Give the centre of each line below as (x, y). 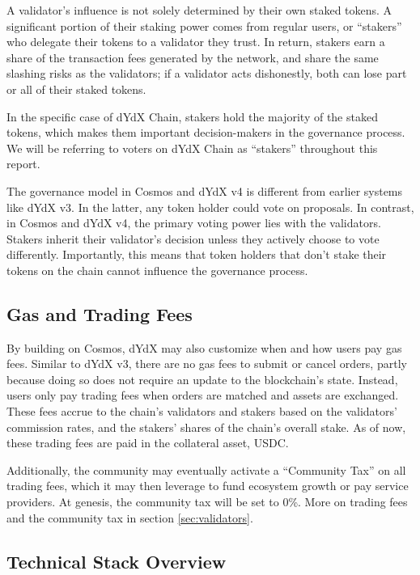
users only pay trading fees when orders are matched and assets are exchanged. (203, 395)
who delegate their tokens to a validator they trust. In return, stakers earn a (196, 42)
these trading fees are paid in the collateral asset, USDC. (148, 443)
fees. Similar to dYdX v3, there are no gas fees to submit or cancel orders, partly (207, 364)
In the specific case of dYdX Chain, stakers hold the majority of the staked (192, 116)
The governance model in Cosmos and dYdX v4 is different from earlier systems (205, 190)
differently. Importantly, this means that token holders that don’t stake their (197, 254)
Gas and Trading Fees (100, 313)
